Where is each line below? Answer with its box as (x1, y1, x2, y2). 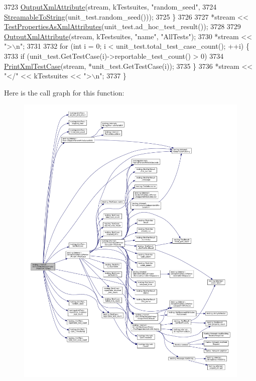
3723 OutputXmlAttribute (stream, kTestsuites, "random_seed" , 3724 (4, 2, 217, 12)
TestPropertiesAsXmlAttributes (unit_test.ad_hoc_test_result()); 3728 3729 (4, 21, 241, 32)
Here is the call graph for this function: (4, 87, 124, 98)
